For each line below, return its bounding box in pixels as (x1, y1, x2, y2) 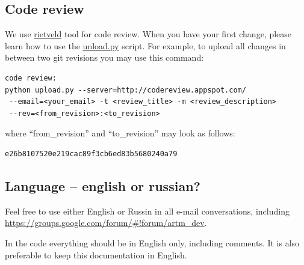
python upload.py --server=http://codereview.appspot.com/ (5, 85, 246, 94)
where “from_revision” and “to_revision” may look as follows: (5, 127, 235, 139)
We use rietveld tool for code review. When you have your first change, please (5, 28, 292, 40)
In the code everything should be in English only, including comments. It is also (5, 236, 300, 249)
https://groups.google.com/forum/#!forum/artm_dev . (5, 216, 207, 229)
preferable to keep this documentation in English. (5, 248, 187, 261)
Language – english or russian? (5, 176, 200, 195)
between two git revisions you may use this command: (5, 51, 204, 64)
